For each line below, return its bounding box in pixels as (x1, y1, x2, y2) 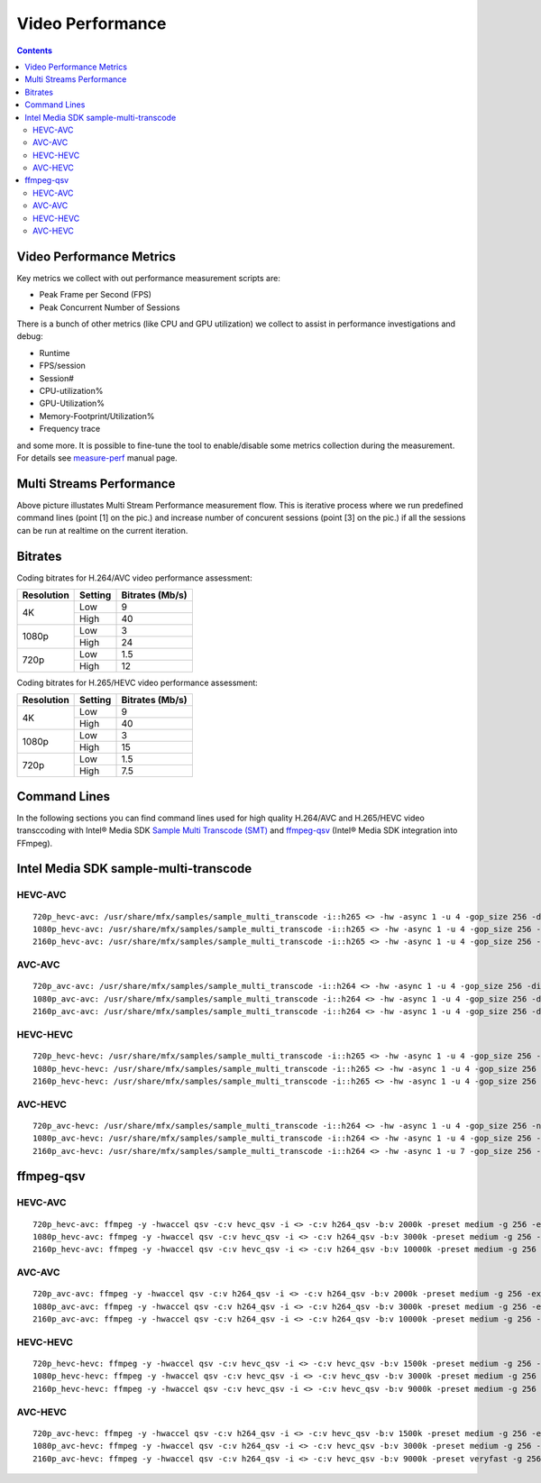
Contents (16, 45, 53, 56)
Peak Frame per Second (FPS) (39, 289, 152, 300)
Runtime (39, 347, 70, 358)
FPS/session (39, 361, 86, 371)
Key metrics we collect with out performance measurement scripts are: (16, 272, 281, 283)
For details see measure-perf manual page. (16, 453, 178, 463)
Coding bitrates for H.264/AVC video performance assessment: (16, 572, 252, 583)
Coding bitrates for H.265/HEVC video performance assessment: (16, 677, 259, 688)
